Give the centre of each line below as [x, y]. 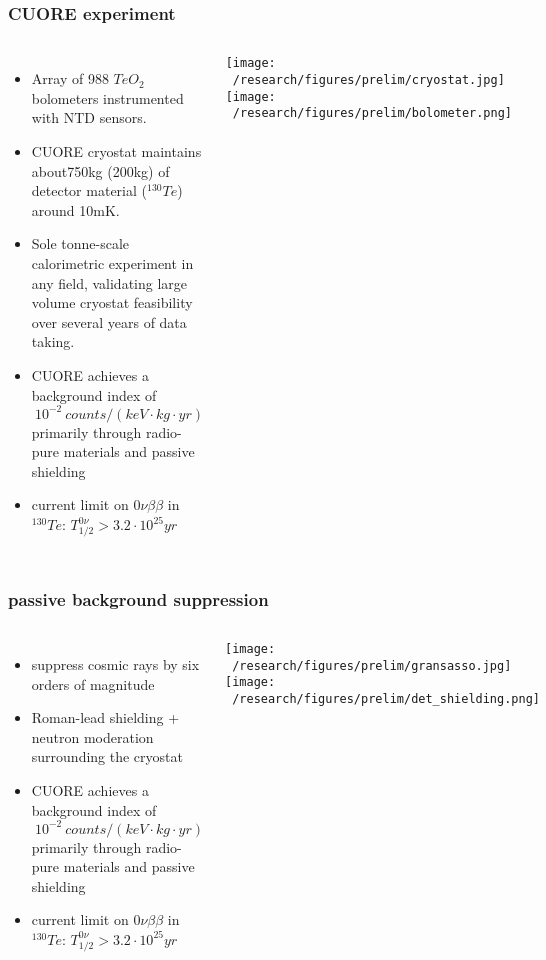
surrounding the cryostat [107, 756]
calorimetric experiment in [112, 262]
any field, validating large [109, 282]
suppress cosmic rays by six [115, 663]
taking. [53, 341]
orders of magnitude [93, 683]
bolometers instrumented [107, 97]
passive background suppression [138, 598]
